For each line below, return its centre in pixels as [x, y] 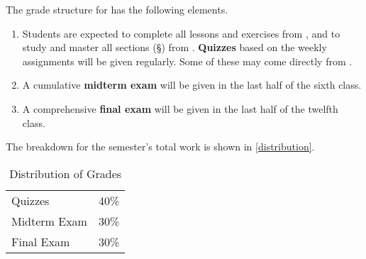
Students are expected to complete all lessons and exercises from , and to [181, 33]
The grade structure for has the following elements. [117, 9]
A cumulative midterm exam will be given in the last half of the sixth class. [192, 85]
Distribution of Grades [66, 173]
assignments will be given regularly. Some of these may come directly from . [187, 61]
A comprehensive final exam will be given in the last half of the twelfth [180, 108]
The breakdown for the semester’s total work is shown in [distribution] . [160, 147]
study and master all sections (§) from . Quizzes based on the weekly [174, 47]
